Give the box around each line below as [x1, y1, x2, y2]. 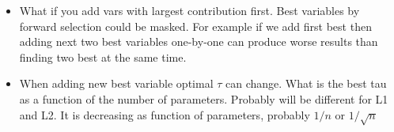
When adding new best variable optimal [19, 75, 214, 92]
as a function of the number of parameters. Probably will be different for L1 [19, 90, 388, 107]
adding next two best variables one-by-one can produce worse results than [19, 33, 378, 50]
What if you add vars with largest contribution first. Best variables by [19, 2, 360, 18]
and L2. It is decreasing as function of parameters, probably [19, 106, 310, 123]
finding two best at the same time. [19, 48, 187, 65]
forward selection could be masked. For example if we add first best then [19, 17, 372, 34]
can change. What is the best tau [225, 75, 387, 92]
